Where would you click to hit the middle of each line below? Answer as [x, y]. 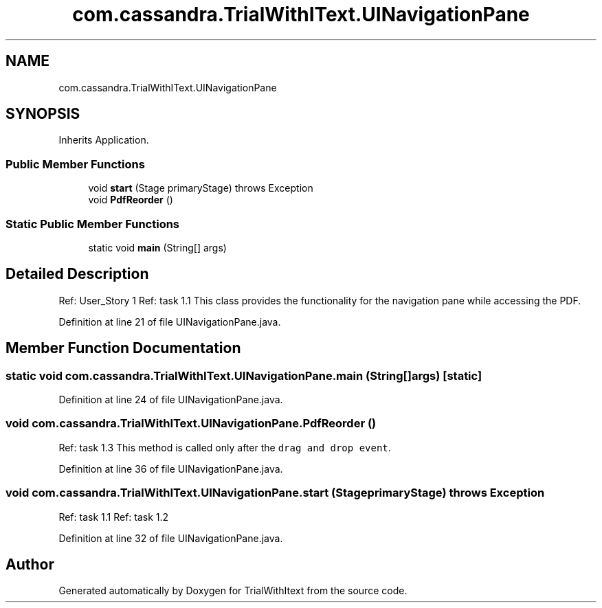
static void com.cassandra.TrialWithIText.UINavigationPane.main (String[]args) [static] [244, 375]
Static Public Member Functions [93, 224]
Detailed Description [77, 274]
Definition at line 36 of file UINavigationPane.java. [171, 469]
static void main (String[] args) [157, 247]
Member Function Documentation [123, 348]
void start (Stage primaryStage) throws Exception [201, 188]
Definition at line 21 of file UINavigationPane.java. [170, 322]
